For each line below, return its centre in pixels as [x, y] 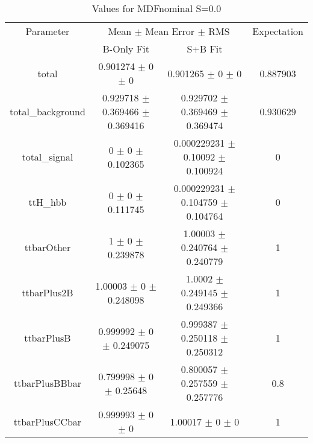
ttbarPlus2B [48, 292]
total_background [48, 111]
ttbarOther [48, 247]
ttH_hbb [48, 202]
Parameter [48, 31]
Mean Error [170, 31]
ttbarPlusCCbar [48, 421]
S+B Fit [205, 49]
